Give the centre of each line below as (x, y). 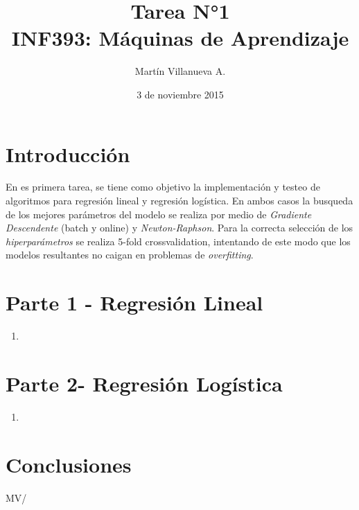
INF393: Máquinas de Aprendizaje (180, 38)
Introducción (68, 153)
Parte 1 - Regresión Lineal (134, 302)
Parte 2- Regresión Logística (144, 383)
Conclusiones (69, 464)
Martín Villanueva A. (180, 71)
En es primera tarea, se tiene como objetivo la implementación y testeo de (163, 187)
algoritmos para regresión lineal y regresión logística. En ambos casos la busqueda (179, 201)
